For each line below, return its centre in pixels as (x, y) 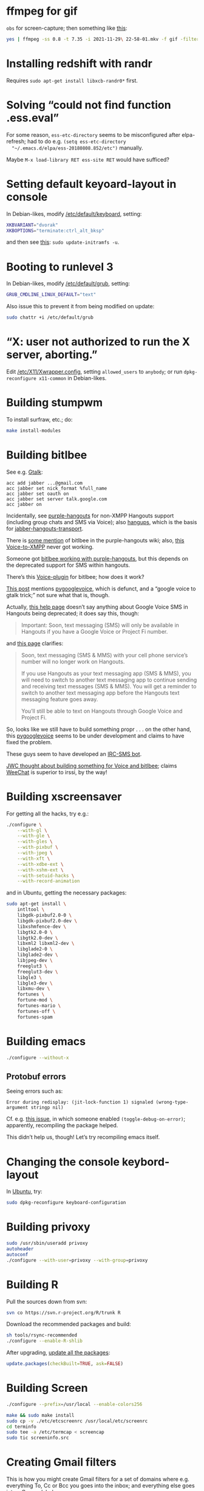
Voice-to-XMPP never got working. (50, 547)
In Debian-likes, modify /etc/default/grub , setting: (68, 283)
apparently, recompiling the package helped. (62, 1126)
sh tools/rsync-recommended (42, 1335)
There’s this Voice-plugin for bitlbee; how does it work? (75, 576)
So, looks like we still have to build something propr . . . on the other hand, (99, 729)
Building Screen (47, 1388)
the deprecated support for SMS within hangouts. (68, 565)
